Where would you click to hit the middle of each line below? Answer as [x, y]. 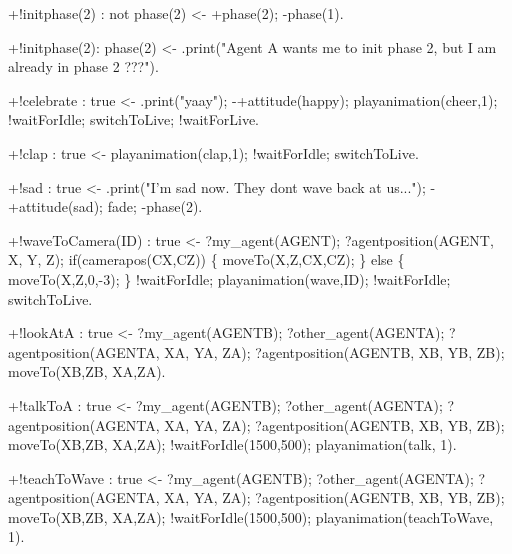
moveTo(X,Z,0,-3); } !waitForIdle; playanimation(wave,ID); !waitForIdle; [229, 278]
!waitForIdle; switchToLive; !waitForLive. [134, 119]
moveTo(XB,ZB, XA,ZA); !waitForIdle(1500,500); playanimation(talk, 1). [232, 444]
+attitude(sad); [55, 206]
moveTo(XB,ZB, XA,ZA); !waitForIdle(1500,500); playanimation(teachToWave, [251, 516]
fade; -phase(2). [155, 206]
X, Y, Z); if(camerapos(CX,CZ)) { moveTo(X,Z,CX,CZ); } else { [206, 259]
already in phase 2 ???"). [83, 66]
